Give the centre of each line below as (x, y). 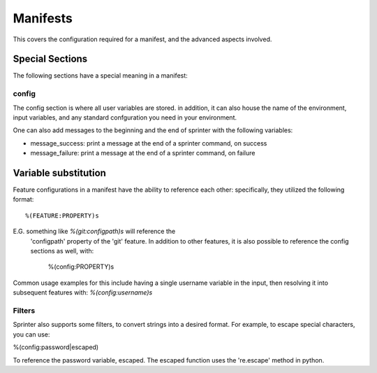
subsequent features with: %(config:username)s (83, 293)
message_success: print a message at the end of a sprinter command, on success (149, 143)
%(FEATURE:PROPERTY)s (62, 216)
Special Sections (50, 59)
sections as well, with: (62, 251)
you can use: (31, 334)
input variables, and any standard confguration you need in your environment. (125, 117)
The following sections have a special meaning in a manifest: (100, 76)
